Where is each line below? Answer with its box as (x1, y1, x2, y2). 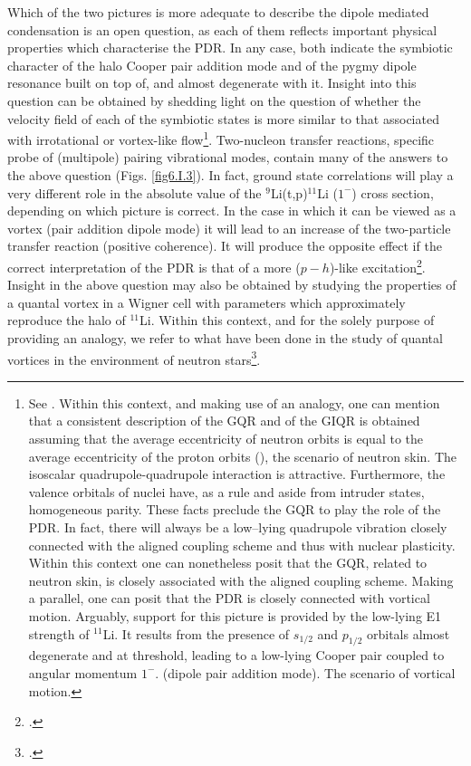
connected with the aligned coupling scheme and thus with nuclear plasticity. (28, 535, 456, 554)
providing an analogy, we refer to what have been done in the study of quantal (7, 329, 443, 347)
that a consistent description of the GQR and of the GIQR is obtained (28, 411, 420, 430)
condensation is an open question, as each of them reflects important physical (7, 20, 437, 39)
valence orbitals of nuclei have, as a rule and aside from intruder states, (28, 482, 425, 501)
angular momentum (28, 663, 138, 682)
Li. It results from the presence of (102, 624, 290, 643)
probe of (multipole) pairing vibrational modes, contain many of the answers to (7, 148, 448, 167)
